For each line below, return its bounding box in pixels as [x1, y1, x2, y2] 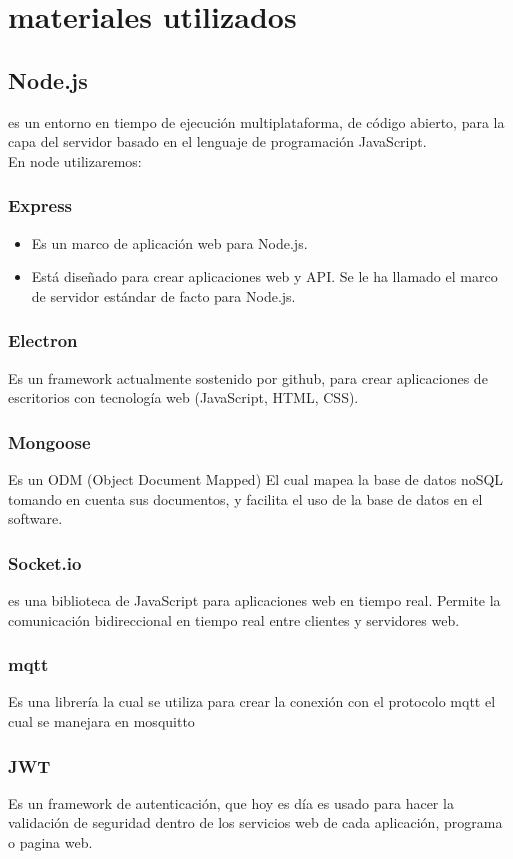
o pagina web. [8, 831, 93, 852]
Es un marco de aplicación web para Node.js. [31, 232, 308, 253]
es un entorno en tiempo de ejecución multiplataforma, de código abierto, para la [8, 111, 505, 132]
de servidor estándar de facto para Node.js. [31, 285, 296, 306]
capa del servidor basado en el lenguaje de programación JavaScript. [8, 131, 427, 152]
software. [8, 508, 63, 529]
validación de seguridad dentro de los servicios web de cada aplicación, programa [8, 812, 503, 833]
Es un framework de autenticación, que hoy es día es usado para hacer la [8, 792, 454, 813]
